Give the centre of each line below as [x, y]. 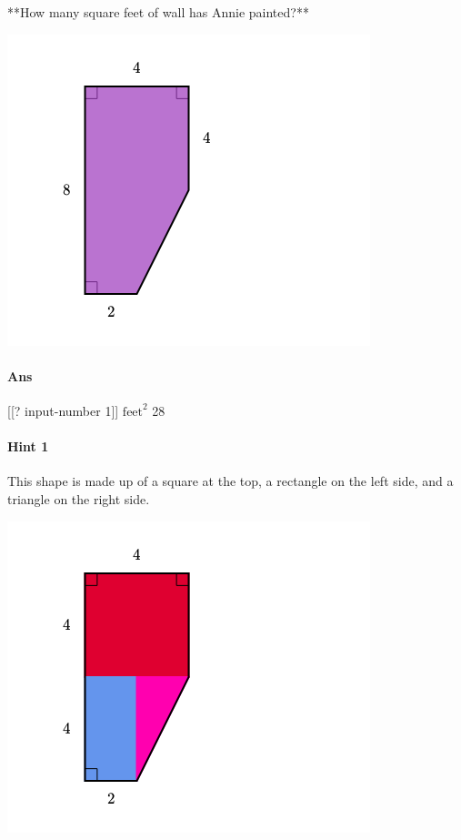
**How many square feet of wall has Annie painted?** [158, 12]
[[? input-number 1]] [63, 410]
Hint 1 [28, 446]
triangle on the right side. [79, 498]
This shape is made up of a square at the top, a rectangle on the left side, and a [230, 481]
